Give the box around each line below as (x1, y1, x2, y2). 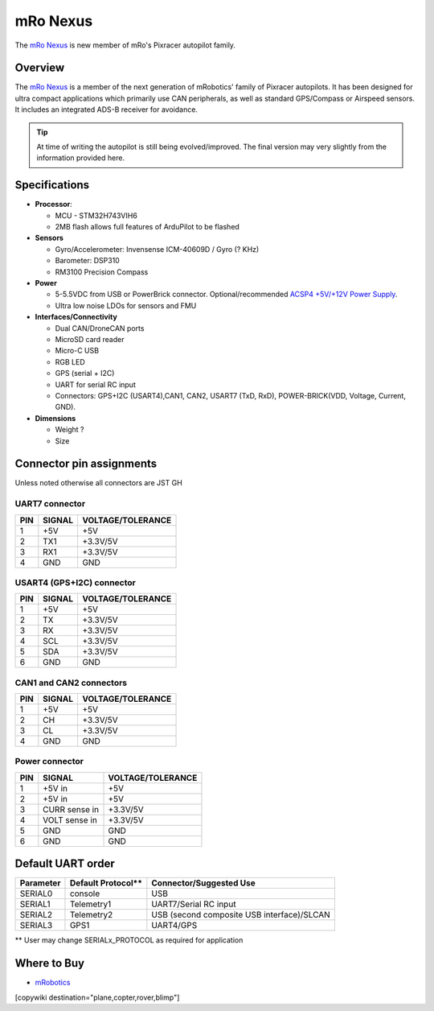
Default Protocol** (69, 877, 143, 889)
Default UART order (14, 857, 116, 871)
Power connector (14, 756, 84, 767)
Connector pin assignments (14, 457, 158, 471)
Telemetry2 (69, 910, 113, 921)
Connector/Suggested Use (151, 877, 256, 889)
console (69, 888, 100, 899)
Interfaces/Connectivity (35, 312, 118, 322)
